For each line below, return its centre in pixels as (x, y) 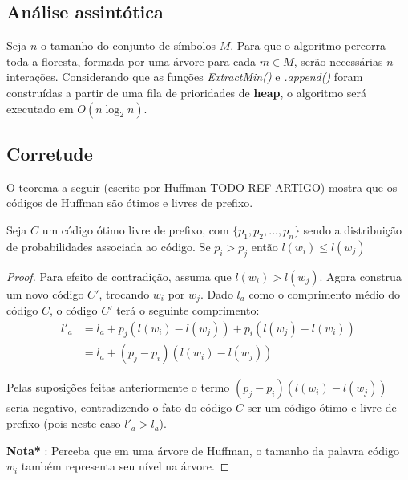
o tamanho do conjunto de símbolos (128, 45)
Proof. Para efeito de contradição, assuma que (119, 276)
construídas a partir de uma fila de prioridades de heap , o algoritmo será (187, 92)
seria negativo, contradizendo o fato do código (119, 407)
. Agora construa (360, 276)
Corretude (50, 153)
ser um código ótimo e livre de (322, 407)
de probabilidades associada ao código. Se (109, 246)
